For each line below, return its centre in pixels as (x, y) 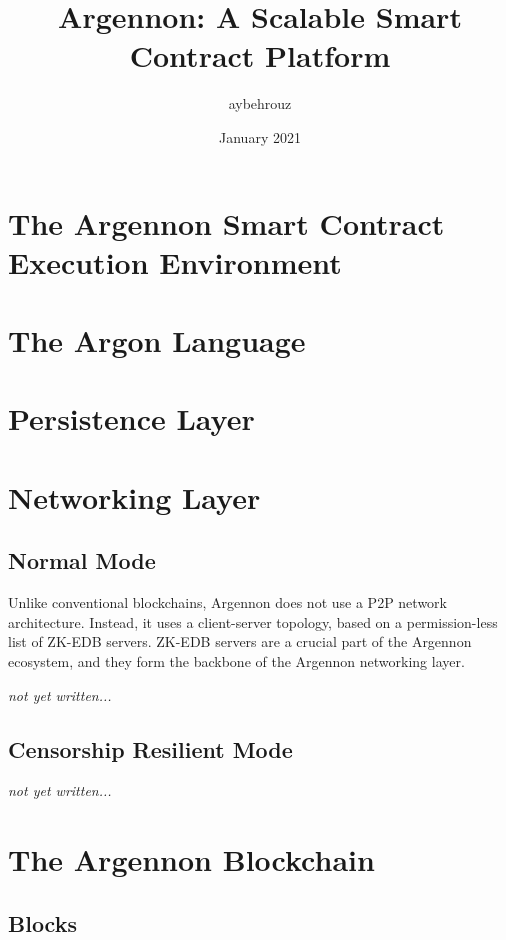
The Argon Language (157, 340)
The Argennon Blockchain (191, 859)
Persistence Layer (131, 418)
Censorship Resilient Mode (150, 748)
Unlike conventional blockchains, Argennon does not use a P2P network (227, 602)
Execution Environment (175, 261)
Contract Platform (260, 55)
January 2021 (260, 136)
